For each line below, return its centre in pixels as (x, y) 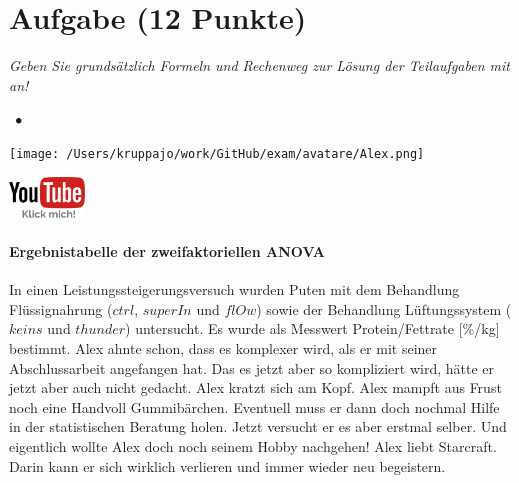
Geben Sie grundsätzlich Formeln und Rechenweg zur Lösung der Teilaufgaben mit (259, 65)
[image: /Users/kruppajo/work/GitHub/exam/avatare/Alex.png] (217, 153)
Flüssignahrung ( (61, 308)
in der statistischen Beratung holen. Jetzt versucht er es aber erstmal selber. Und (258, 426)
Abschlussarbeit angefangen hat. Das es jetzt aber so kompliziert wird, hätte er (252, 367)
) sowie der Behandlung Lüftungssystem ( (384, 308)
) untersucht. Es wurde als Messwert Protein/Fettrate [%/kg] (312, 328)
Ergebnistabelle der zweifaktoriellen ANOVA (167, 250)
